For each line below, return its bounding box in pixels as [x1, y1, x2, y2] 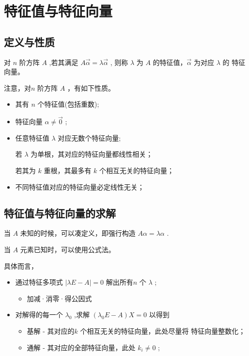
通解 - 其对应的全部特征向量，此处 [27, 342, 136, 352]
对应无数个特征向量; [58, 132, 121, 143]
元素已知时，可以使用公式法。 [20, 244, 115, 254]
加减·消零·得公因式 [27, 293, 92, 303]
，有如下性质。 [67, 82, 115, 93]
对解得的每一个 [15, 309, 63, 320]
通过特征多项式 [15, 277, 63, 287]
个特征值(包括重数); [37, 99, 99, 109]
